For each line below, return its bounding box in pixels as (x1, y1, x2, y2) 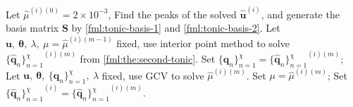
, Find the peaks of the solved (108, 6, 237, 21)
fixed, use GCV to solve (101, 68, 204, 82)
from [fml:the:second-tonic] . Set (80, 51, 216, 66)
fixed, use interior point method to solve (116, 35, 290, 50)
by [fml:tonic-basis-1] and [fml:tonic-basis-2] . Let (71, 20, 280, 35)
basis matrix (6, 20, 59, 35)
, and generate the (261, 6, 340, 21)
